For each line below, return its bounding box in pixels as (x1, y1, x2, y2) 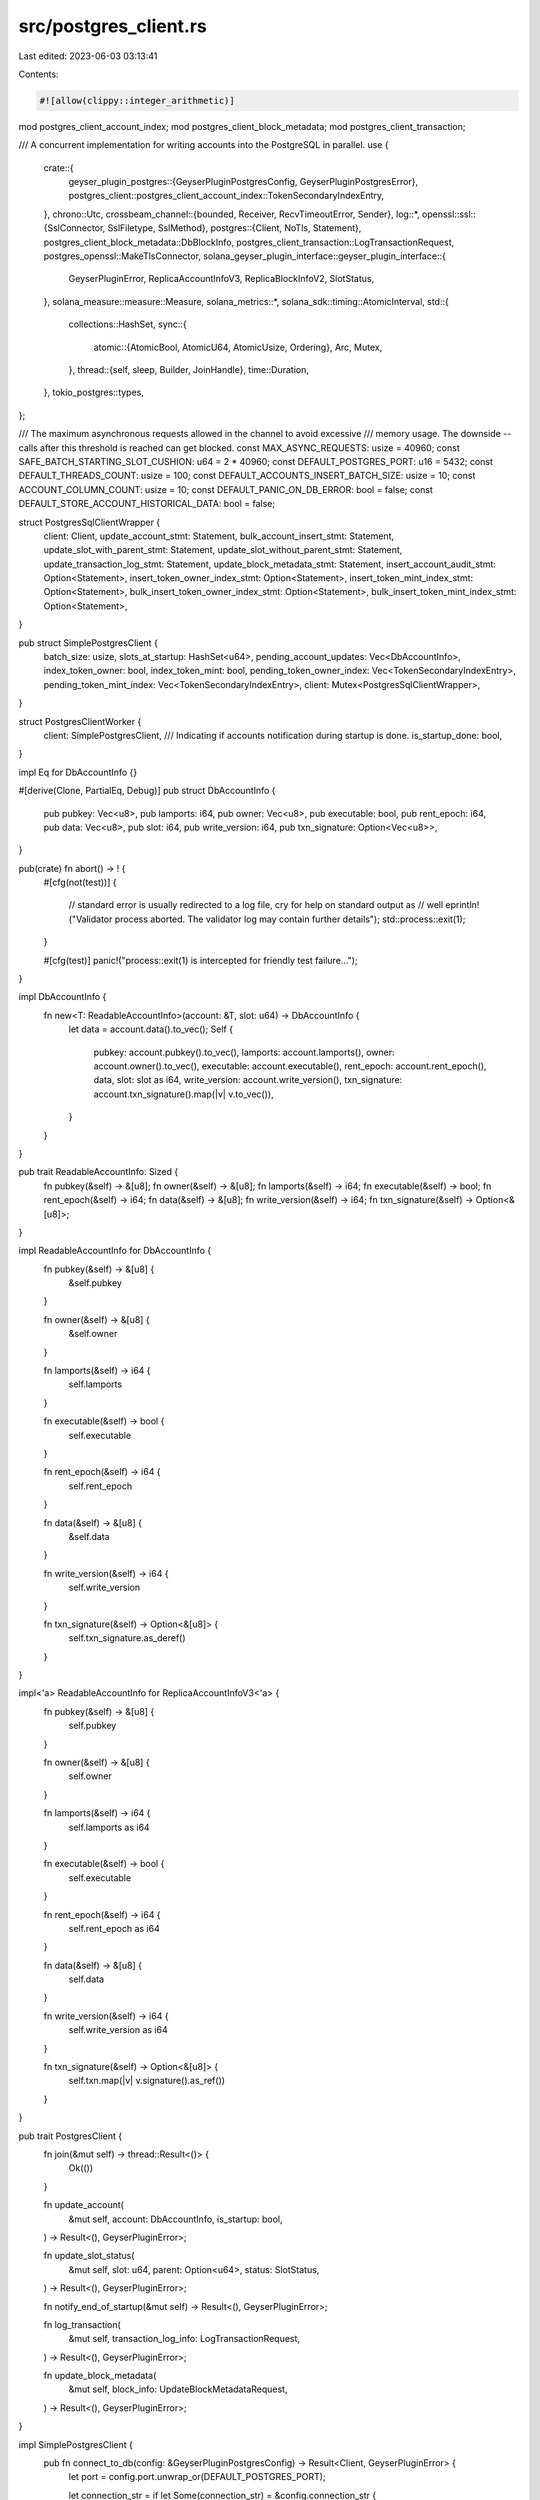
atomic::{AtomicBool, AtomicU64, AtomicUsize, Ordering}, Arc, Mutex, (93, 341, 383, 353)
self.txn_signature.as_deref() (68, 1632, 186, 1644)
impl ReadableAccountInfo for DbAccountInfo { (18, 1245, 212, 1257)
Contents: (18, 68, 59, 80)
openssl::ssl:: (421, 208, 477, 220)
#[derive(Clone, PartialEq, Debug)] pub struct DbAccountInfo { (18, 785, 276, 797)
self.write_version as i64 (68, 2024, 169, 2036)
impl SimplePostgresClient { (18, 2438, 134, 2450)
